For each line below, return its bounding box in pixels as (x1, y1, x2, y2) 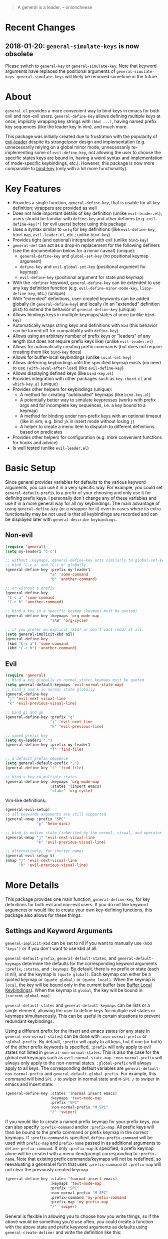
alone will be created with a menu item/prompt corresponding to (5, 1151, 137, 1157)
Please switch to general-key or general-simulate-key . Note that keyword (5, 63, 157, 69)
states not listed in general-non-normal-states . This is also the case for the (5, 1049, 159, 1055)
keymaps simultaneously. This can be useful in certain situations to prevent (5, 1013, 160, 1019)
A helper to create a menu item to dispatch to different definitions (19, 424, 155, 430)
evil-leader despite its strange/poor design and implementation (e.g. (5, 139, 146, 145)
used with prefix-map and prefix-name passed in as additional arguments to (5, 1140, 161, 1146)
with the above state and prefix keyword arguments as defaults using (5, 1224, 147, 1230)
